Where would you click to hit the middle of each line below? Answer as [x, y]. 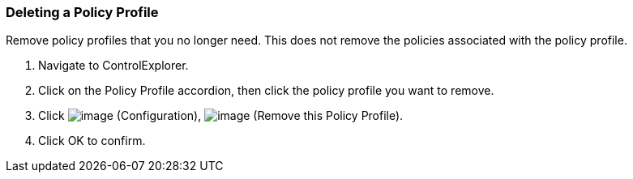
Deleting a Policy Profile [82, 12]
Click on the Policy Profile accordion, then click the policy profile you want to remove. [266, 91]
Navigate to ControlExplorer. [113, 66]
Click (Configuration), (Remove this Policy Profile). [221, 116]
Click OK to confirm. [92, 141]
